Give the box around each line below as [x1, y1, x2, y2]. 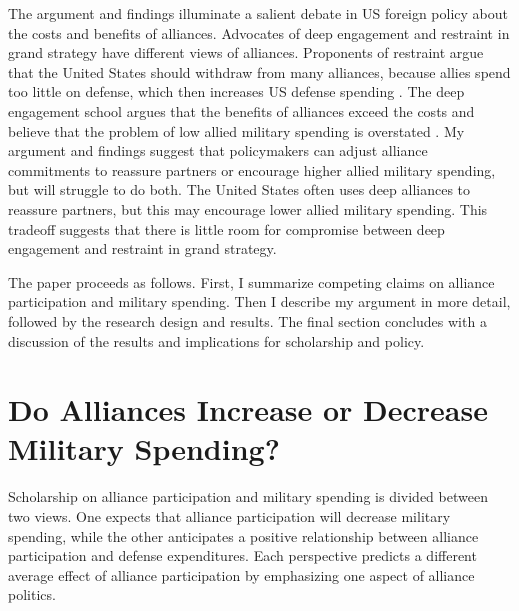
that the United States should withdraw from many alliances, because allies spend [8, 61, 511, 82]
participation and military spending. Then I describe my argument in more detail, [8, 291, 511, 312]
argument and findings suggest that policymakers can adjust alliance [8, 140, 428, 161]
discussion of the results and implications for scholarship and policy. [8, 330, 425, 351]
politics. [8, 584, 56, 605]
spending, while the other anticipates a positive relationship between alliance [8, 525, 479, 546]
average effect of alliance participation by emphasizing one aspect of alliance [8, 564, 475, 585]
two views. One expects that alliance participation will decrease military [8, 506, 451, 526]
